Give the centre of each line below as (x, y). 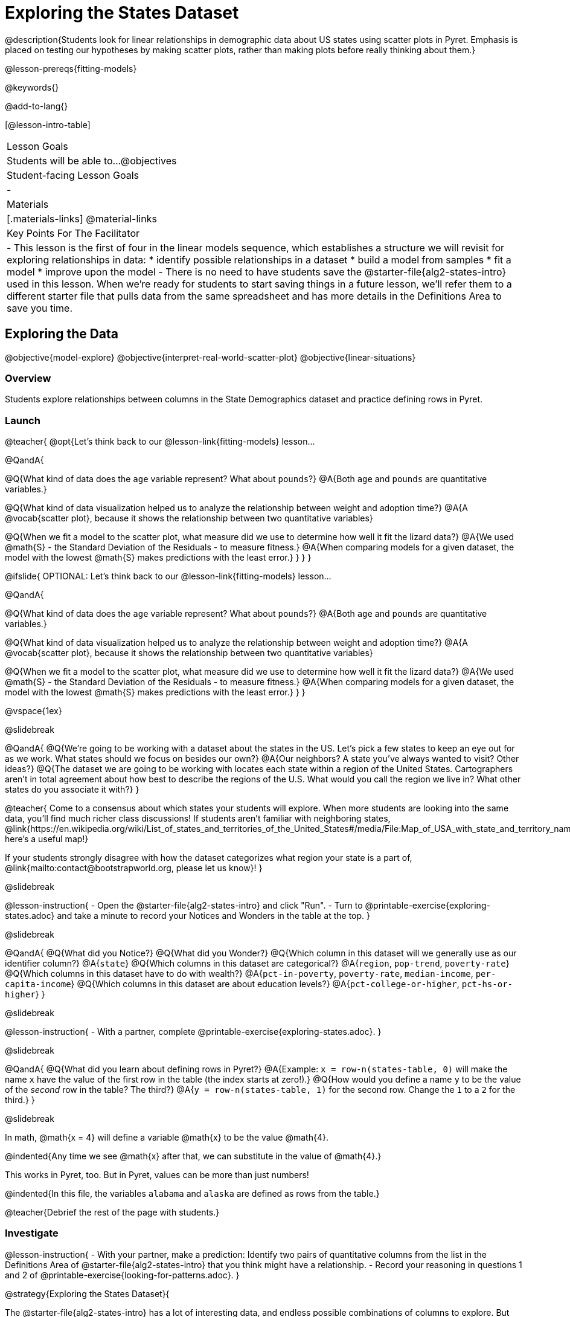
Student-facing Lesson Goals (73, 175)
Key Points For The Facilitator (73, 233)
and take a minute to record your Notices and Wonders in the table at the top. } (214, 916)
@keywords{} (32, 87)
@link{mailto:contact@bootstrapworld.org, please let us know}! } (134, 868)
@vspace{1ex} (34, 711)
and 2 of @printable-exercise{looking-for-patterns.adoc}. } (122, 1275)
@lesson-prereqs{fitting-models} (71, 68)
